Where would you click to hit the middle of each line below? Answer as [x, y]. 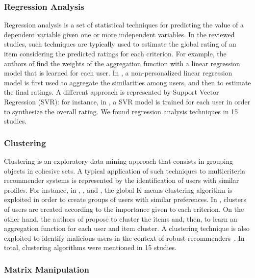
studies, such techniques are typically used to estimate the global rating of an [120, 44]
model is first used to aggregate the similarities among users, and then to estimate [127, 82]
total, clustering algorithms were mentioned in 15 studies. [90, 247]
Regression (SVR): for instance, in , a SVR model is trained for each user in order [127, 101]
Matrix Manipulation [47, 269]
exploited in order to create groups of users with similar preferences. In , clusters [125, 199]
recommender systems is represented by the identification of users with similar [122, 180]
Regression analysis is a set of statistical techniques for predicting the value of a [124, 25]
